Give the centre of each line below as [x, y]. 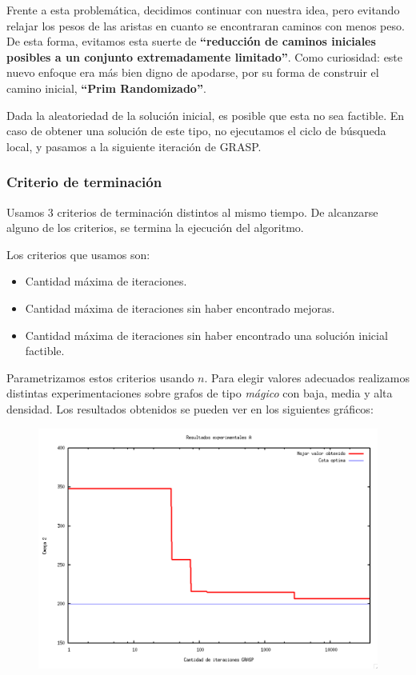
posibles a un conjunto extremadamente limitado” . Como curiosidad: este [205, 56]
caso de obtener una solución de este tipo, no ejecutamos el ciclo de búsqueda [196, 131]
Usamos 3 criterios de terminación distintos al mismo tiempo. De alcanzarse [192, 212]
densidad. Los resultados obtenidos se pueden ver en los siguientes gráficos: [190, 408]
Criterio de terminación [84, 182]
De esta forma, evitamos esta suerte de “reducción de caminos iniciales [191, 41]
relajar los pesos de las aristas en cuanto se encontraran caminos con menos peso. [206, 25]
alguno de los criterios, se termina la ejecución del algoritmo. [155, 228]
